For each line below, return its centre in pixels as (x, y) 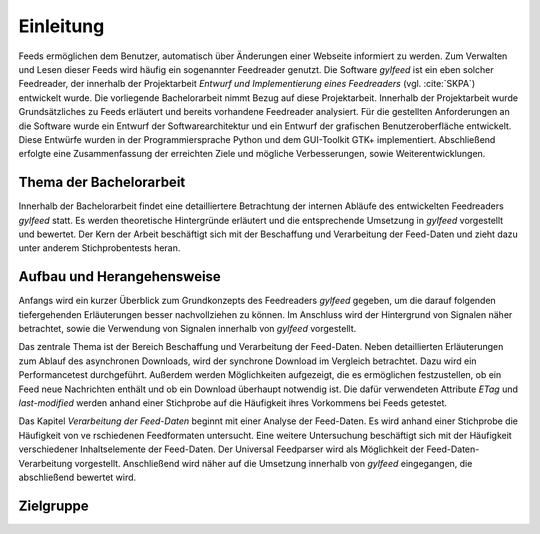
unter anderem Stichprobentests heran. (99, 248)
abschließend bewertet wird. (77, 477)
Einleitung (61, 26)
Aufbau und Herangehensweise (120, 276)
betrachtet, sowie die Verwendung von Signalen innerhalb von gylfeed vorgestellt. (187, 329)
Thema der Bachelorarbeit (102, 182)
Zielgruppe (53, 505)
